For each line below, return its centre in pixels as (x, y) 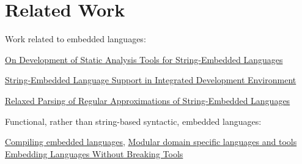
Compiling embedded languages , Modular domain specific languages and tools (151, 142)
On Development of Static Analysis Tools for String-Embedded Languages (144, 59)
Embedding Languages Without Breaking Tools (94, 153)
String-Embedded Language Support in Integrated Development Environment (151, 80)
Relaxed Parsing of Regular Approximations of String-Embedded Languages (148, 100)
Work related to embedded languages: (75, 39)
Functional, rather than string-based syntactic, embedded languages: (133, 121)
